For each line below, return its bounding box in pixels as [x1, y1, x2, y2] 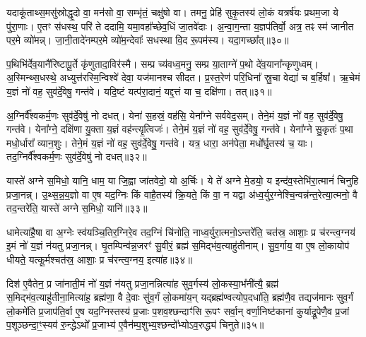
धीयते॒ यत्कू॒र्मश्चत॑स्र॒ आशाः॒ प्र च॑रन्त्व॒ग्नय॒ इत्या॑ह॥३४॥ [6, 252, 192, 266]
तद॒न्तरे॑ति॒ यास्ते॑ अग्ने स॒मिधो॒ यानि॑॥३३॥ [6, 201, 148, 215]
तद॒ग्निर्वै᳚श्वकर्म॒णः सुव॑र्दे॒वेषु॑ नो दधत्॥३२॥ [6, 149, 147, 164]
